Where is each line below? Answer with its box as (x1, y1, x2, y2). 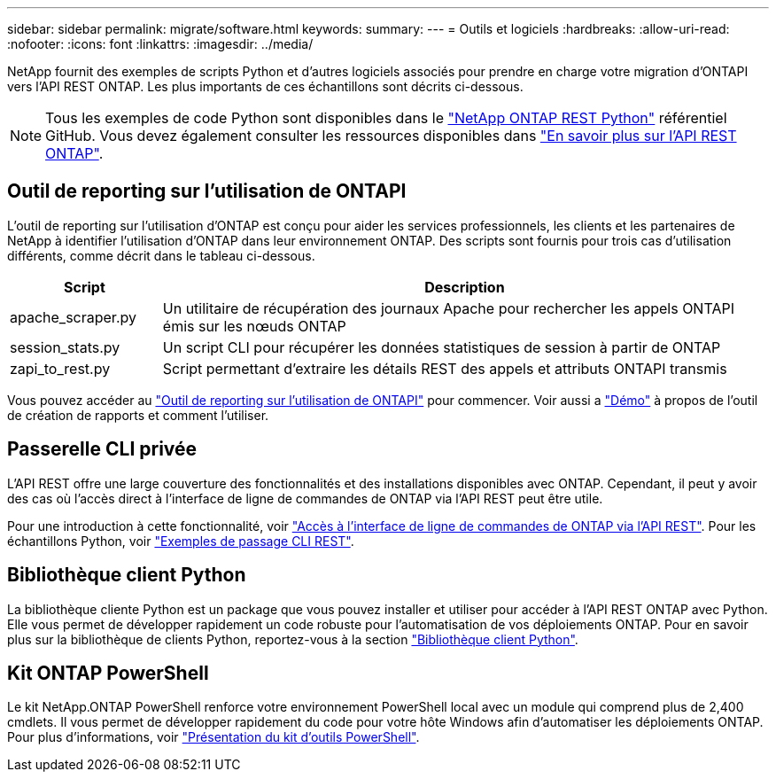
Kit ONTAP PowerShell (7, 661, 209, 684)
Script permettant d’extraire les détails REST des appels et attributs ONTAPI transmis (162, 359, 727, 378)
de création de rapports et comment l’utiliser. (7, 407, 269, 423)
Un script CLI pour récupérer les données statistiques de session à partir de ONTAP (162, 338, 721, 356)
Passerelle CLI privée (7, 438, 198, 461)
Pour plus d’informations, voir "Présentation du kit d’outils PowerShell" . (7, 729, 420, 745)
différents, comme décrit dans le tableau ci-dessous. (7, 247, 315, 263)
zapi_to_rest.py (10, 359, 111, 378)
